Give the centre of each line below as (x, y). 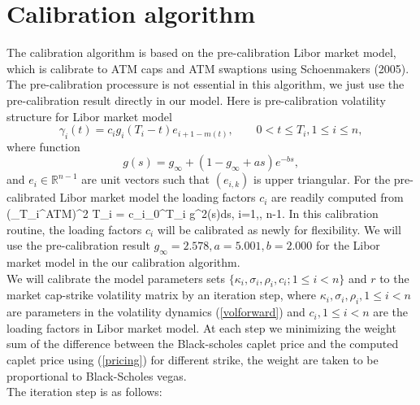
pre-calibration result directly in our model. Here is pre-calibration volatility (196, 100)
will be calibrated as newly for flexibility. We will (279, 229)
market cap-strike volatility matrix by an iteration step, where (162, 295)
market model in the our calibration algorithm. (123, 262)
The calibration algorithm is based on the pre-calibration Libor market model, (201, 52)
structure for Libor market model (89, 116)
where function (43, 146)
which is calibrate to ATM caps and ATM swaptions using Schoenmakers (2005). (208, 68)
